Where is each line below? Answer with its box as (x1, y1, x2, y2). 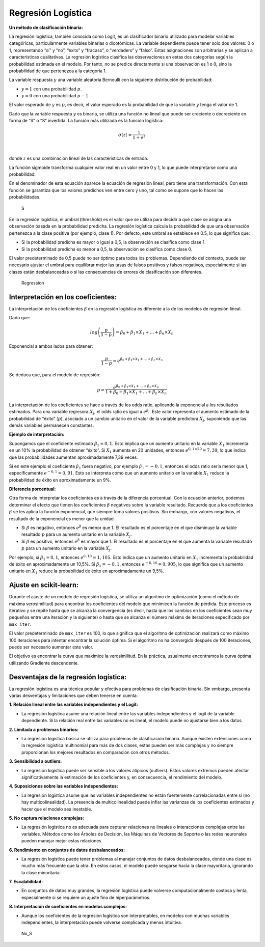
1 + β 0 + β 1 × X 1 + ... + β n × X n (105, 389, 167, 396)
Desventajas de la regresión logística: (9, 673, 127, 681)
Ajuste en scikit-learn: (9, 581, 79, 589)
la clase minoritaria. (21, 869, 61, 875)
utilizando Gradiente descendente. (9, 660, 79, 666)
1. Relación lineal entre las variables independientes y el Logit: (9, 701, 138, 707)
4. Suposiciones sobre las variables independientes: (9, 783, 118, 789)
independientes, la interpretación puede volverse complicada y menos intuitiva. (21, 919, 182, 925)
